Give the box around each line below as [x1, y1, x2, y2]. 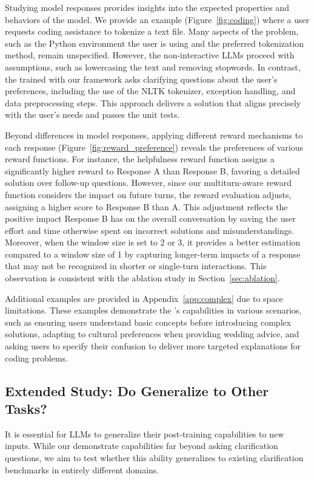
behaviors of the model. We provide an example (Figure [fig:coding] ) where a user [5, 13, 310, 26]
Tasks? [5, 399, 47, 417]
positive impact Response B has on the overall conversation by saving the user [5, 212, 296, 225]
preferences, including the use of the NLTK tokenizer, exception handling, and [5, 84, 296, 97]
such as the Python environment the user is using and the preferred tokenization [5, 36, 304, 49]
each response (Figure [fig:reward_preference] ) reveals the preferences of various [5, 140, 304, 153]
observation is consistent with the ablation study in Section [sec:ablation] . [5, 272, 280, 284]
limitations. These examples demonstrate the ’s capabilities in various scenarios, [5, 304, 302, 317]
